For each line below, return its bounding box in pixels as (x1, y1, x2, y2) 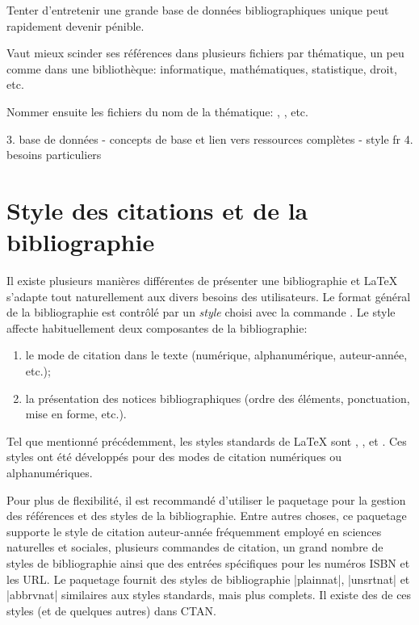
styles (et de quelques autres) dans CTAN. (6, 602, 216, 619)
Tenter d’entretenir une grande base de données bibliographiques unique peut (6, 2, 389, 18)
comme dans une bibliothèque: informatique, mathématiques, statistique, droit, (6, 60, 397, 77)
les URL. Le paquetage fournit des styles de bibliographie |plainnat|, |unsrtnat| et (6, 570, 410, 587)
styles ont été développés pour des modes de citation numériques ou (6, 448, 342, 465)
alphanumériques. (6, 464, 93, 480)
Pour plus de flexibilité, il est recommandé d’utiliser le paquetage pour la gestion (6, 491, 406, 508)
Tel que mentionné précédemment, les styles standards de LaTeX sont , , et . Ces (6, 432, 407, 449)
